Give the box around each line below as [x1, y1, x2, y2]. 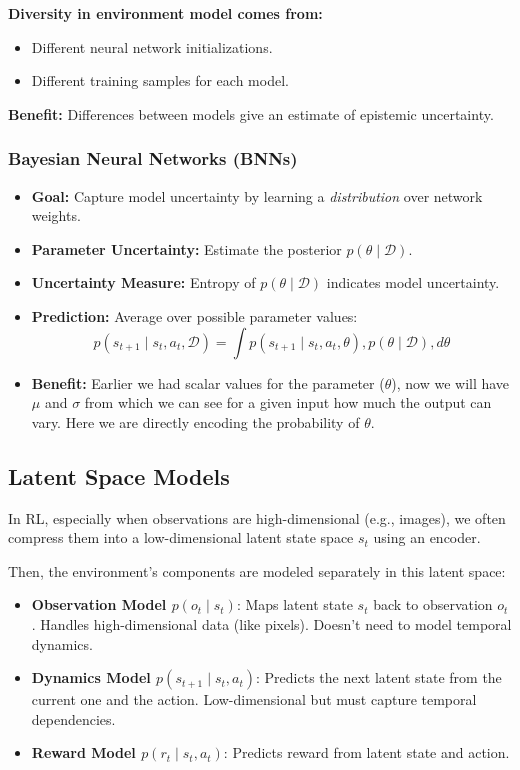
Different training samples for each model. [31, 70, 289, 91]
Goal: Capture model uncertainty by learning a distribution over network [31, 185, 483, 206]
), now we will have [391, 372, 510, 393]
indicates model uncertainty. [326, 272, 500, 293]
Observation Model [31, 594, 167, 615]
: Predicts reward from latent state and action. [223, 742, 510, 763]
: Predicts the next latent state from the [256, 667, 502, 688]
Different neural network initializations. [31, 36, 273, 57]
